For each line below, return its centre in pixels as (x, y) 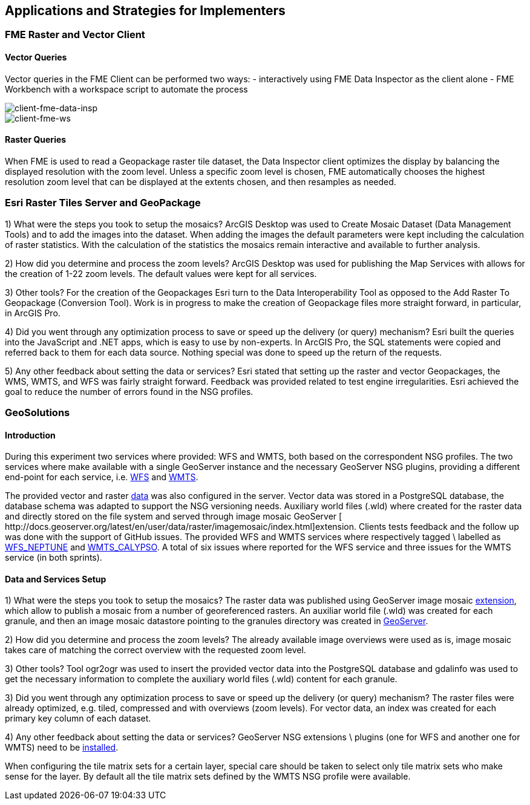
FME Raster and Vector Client (75, 35)
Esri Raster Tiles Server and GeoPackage (103, 203)
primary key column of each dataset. (78, 719)
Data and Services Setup (56, 579)
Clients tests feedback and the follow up (439, 527)
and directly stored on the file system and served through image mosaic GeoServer (171, 517)
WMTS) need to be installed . (62, 748)
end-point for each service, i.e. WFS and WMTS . (102, 477)
